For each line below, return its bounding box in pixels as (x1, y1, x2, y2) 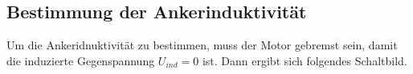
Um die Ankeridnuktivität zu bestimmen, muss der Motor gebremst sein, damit (6, 37, 398, 53)
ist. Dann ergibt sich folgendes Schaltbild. (202, 52, 407, 68)
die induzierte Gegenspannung (6, 52, 155, 68)
